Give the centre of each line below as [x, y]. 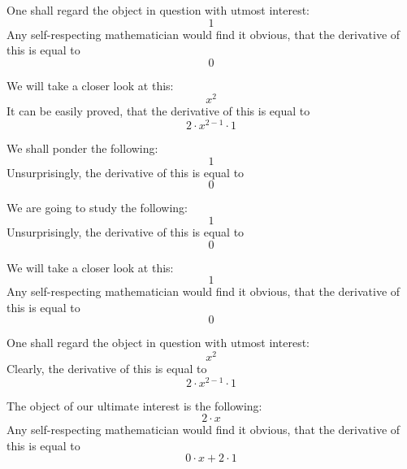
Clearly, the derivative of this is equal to [107, 368]
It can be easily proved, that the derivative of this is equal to [158, 111]
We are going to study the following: [97, 208]
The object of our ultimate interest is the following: [134, 405]
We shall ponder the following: [82, 148]
